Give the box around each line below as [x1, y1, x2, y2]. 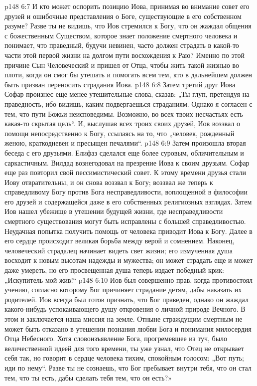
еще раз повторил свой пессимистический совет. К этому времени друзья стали [4, 167, 247, 178]
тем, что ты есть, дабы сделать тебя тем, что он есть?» [4, 372, 172, 383]
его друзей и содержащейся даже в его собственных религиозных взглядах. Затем [4, 196, 252, 206]
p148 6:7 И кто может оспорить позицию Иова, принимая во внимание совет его [4, 1, 250, 11]
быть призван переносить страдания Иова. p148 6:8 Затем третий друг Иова [4, 79, 236, 89]
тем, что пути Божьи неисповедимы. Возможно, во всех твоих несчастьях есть [4, 108, 243, 119]
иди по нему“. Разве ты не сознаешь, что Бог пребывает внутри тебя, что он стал [4, 362, 252, 373]
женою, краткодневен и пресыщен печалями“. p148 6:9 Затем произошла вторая [4, 138, 246, 148]
